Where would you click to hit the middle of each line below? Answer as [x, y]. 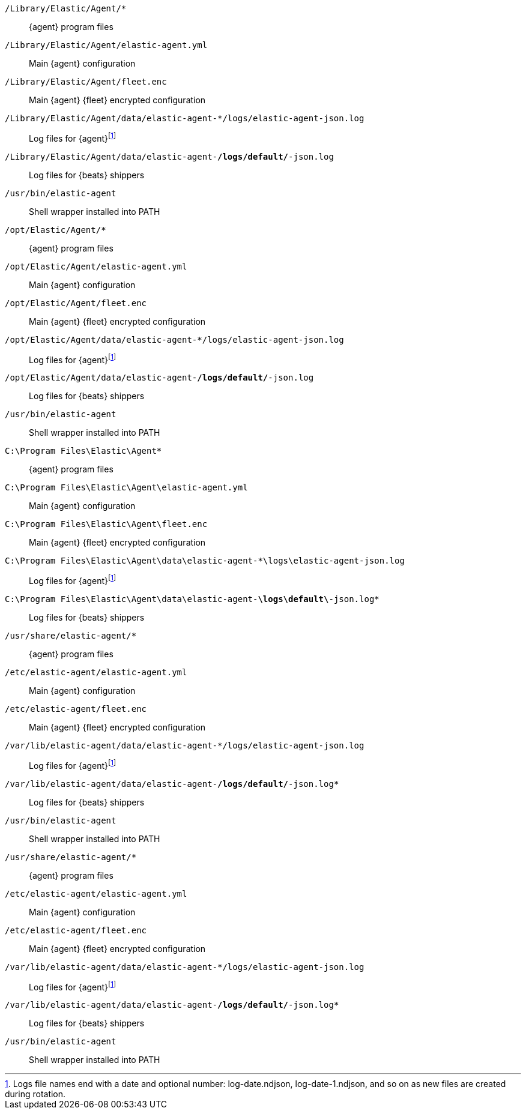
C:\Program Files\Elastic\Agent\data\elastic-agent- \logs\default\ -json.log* [192, 599]
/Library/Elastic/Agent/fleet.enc [86, 82]
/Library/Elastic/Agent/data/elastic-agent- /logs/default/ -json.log [169, 156]
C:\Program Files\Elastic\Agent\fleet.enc [106, 524]
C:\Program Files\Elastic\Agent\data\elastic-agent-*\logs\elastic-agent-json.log [205, 561]
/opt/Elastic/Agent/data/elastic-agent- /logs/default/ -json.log [159, 378]
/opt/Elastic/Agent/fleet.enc [76, 303]
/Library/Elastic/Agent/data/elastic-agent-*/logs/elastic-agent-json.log [185, 118]
